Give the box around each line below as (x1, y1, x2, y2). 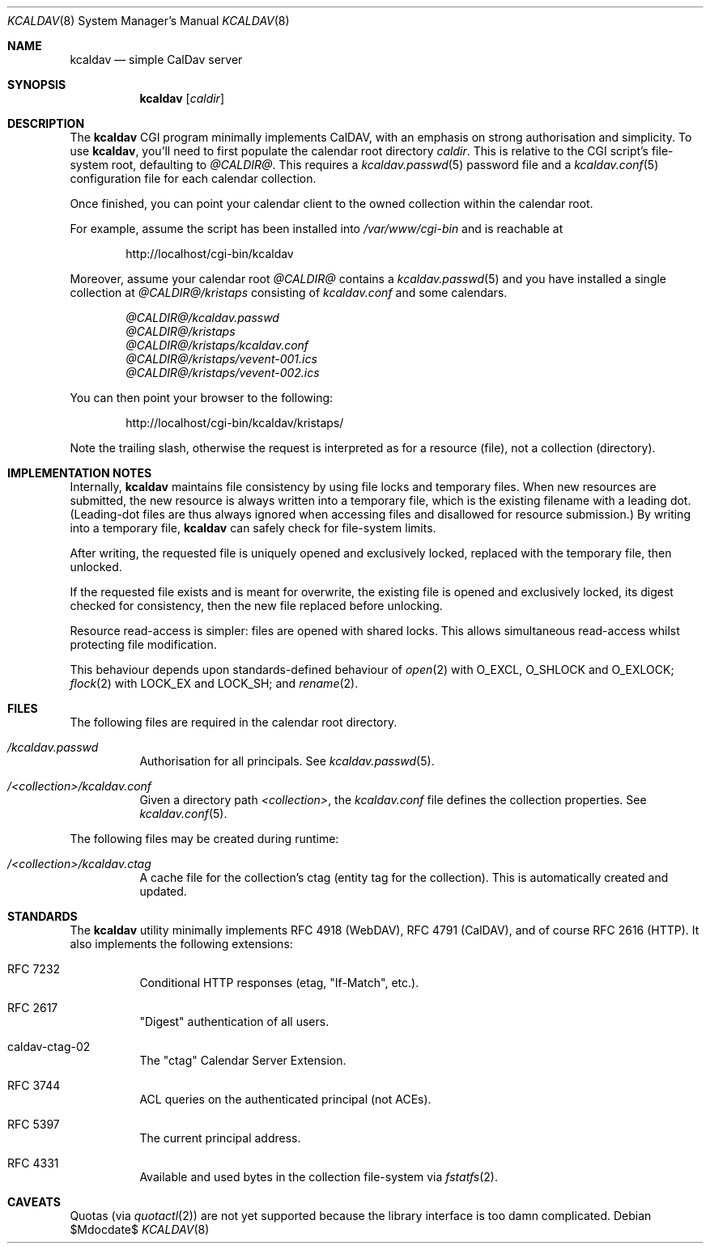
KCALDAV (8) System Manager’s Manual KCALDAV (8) (7, 14, 290, 28)
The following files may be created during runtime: (70, 832, 339, 845)
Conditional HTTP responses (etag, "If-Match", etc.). (139, 976, 419, 989)
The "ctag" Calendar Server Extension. (139, 1053, 346, 1067)
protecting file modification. (70, 638, 217, 651)
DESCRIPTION (7, 117, 85, 130)
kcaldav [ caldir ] (139, 91, 225, 105)
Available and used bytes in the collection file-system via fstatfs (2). (139, 1170, 498, 1184)
